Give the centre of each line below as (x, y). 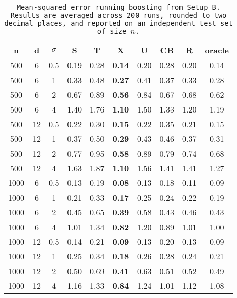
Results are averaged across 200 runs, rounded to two (118, 15)
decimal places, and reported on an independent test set (118, 23)
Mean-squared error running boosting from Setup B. (118, 7)
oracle (217, 50)
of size (112, 31)
